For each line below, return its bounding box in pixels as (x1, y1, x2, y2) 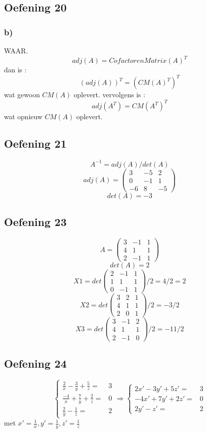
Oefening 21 (4, 136, 67, 151)
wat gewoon (4, 89, 40, 100)
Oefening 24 (4, 355, 67, 371)
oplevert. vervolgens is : (73, 89, 146, 100)
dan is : (4, 64, 27, 75)
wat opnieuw (4, 111, 42, 122)
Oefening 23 (4, 214, 67, 229)
